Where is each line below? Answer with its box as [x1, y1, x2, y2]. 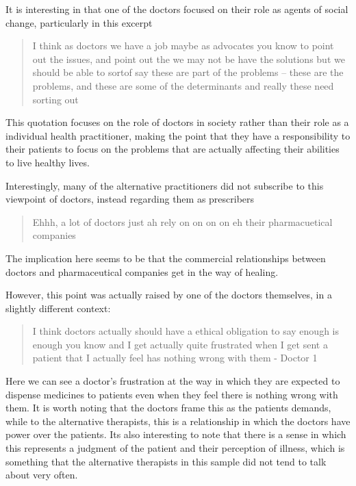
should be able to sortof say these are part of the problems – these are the [32, 65, 344, 79]
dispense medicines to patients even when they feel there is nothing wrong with [5, 387, 338, 401]
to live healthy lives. [5, 155, 90, 169]
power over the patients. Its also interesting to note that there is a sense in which [5, 427, 346, 442]
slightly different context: [5, 300, 111, 315]
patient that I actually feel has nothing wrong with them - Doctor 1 [32, 350, 318, 365]
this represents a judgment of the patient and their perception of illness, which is [5, 441, 345, 455]
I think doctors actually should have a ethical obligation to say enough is [32, 324, 339, 338]
